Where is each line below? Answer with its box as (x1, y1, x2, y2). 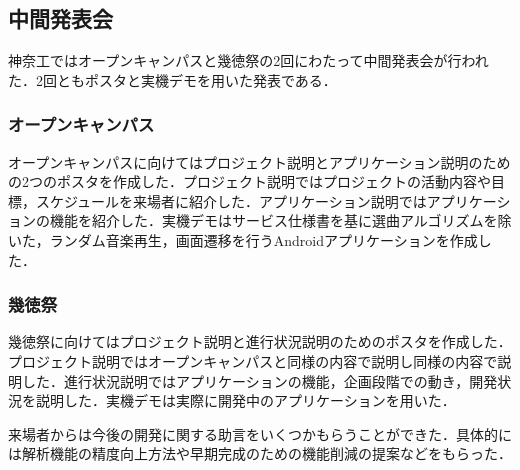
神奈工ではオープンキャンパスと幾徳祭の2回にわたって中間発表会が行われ (8, 50, 489, 71)
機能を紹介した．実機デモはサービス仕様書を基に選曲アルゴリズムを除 (49, 210, 512, 231)
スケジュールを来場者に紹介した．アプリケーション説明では (35, 190, 427, 211)
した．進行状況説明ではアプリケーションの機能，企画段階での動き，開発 (21, 370, 498, 391)
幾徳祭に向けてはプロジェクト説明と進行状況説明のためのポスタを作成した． (8, 331, 512, 352)
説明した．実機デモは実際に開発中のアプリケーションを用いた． (35, 390, 456, 411)
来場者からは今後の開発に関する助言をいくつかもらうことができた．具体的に (8, 423, 512, 444)
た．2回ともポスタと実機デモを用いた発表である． (8, 69, 337, 90)
